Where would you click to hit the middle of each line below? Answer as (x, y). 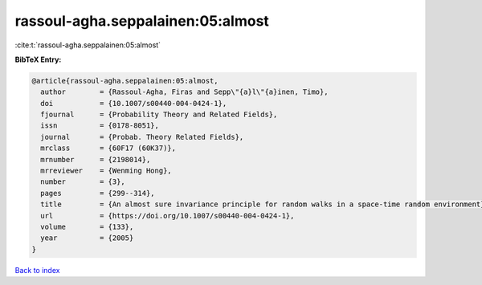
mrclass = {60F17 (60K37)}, (108, 148)
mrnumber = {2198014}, (96, 159)
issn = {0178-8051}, (100, 126)
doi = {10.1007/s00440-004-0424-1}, (134, 103)
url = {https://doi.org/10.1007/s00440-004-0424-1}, (167, 216)
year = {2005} (87, 238)
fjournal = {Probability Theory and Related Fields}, (159, 115)
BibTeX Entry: (38, 59)
